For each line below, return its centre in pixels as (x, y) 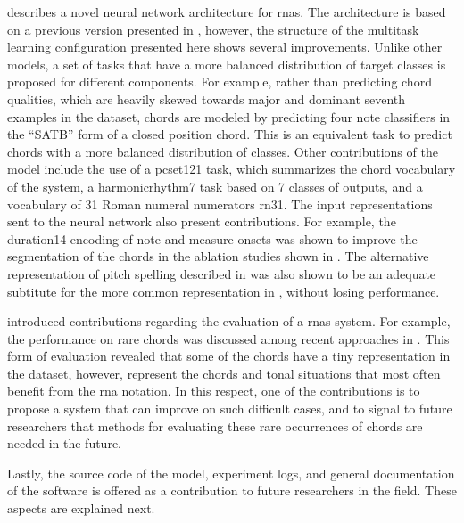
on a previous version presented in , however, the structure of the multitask (213, 29)
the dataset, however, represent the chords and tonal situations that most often (224, 373)
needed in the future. (65, 443)
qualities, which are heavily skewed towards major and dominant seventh (207, 98)
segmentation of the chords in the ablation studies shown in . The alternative (218, 256)
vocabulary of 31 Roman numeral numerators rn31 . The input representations (220, 204)
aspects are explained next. (81, 508)
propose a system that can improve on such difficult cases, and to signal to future (230, 409)
